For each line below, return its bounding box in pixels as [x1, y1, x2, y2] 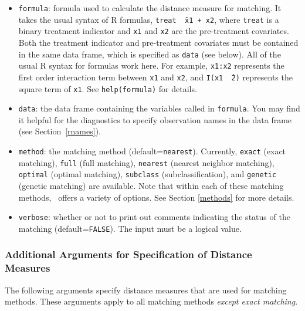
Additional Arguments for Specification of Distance [5, 247, 252, 262]
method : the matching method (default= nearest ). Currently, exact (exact [18, 145, 286, 157]
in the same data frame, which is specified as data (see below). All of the [18, 48, 281, 60]
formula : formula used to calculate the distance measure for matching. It [18, 2, 282, 13]
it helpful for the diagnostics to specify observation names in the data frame [18, 113, 292, 126]
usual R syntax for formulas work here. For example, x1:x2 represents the [18, 59, 284, 72]
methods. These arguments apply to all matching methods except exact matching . [5, 295, 298, 307]
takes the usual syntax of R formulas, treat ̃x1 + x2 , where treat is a [18, 13, 279, 25]
